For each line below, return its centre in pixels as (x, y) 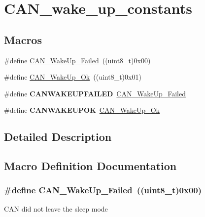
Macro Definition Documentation (90, 166)
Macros (23, 39)
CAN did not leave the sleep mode (56, 208)
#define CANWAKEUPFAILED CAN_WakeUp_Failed (95, 93)
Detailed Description (58, 137)
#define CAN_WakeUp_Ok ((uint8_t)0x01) (73, 77)
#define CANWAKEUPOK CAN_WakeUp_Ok (82, 110)
